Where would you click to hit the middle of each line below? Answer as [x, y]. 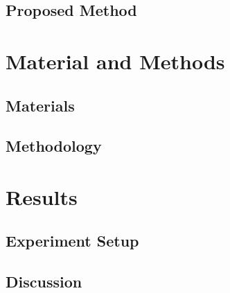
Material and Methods [115, 61]
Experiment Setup [72, 241]
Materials [40, 105]
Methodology [54, 146]
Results [42, 196]
